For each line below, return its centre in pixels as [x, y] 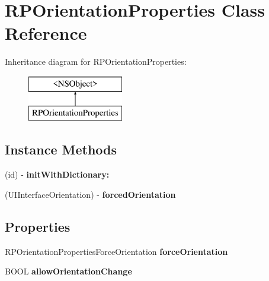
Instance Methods [61, 149]
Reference [46, 33]
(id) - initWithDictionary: [57, 174]
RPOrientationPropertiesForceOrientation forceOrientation [116, 251]
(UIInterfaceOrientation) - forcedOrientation [90, 194]
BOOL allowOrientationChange [68, 271]
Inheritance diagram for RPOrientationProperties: [96, 61]
